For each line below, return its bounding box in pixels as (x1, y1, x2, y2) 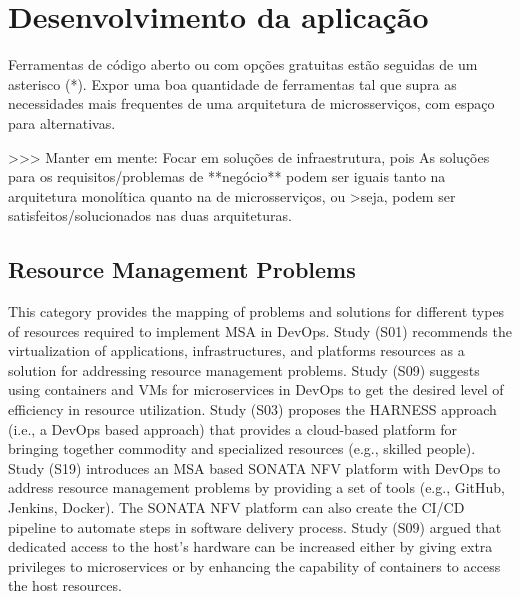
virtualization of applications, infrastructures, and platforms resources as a (8, 340, 465, 361)
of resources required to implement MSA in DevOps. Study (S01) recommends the (8, 320, 512, 341)
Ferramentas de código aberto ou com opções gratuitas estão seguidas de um (8, 54, 478, 75)
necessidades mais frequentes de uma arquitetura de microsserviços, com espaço (8, 93, 495, 114)
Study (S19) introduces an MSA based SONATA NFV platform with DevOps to (8, 457, 501, 478)
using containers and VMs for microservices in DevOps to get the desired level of (8, 379, 504, 400)
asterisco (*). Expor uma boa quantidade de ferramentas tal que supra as (8, 73, 457, 94)
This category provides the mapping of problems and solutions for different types (8, 301, 505, 322)
